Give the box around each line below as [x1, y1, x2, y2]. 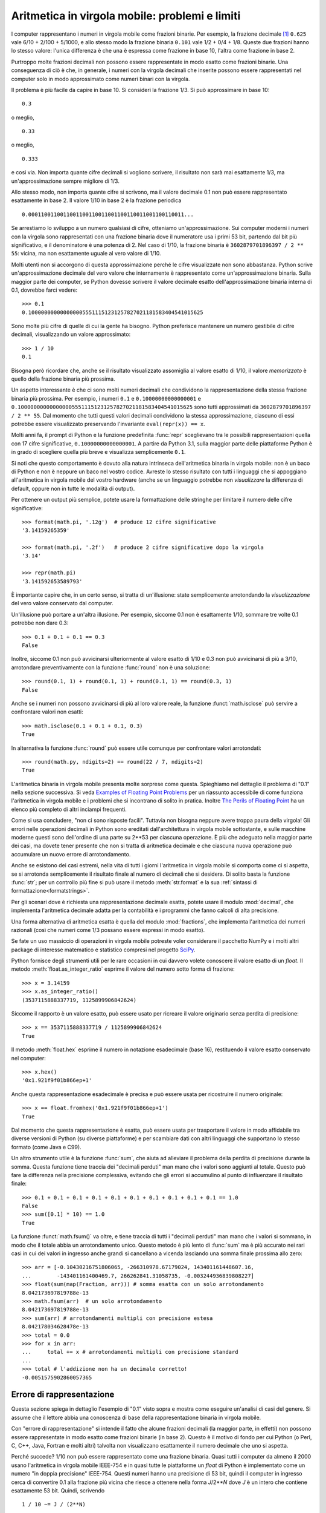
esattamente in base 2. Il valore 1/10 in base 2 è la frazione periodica [11, 197, 182, 204]
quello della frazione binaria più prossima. [11, 375, 115, 382]
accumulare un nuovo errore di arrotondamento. [11, 850, 131, 858]
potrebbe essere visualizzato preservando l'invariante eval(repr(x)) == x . [11, 421, 205, 427]
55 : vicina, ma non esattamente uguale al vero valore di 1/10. [11, 250, 161, 257]
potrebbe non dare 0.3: [11, 619, 69, 626]
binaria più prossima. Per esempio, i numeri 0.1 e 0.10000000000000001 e [11, 395, 202, 402]
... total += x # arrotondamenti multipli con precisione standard [22, 1348, 238, 1356]
